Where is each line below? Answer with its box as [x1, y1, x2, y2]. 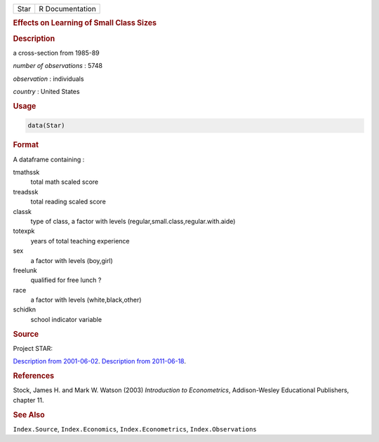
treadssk [13, 187, 39, 196]
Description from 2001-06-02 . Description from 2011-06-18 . [13, 357, 186, 366]
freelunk [13, 266, 38, 274]
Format [13, 140, 39, 150]
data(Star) [27, 121, 65, 130]
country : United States [13, 88, 80, 96]
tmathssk [13, 168, 40, 176]
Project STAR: [13, 344, 53, 352]
